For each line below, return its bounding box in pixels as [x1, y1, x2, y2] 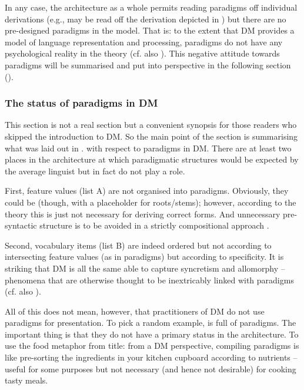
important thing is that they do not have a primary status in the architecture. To [5, 328, 299, 340]
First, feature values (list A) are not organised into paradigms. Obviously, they [5, 184, 289, 197]
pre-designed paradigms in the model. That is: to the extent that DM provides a [5, 24, 295, 37]
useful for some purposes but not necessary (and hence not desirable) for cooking [5, 362, 296, 375]
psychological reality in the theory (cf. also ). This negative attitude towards [5, 47, 280, 60]
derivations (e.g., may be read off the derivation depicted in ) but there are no [5, 12, 286, 25]
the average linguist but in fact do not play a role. [5, 164, 185, 177]
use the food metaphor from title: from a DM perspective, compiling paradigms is [5, 339, 299, 352]
